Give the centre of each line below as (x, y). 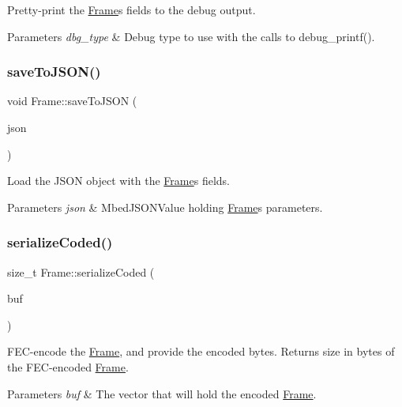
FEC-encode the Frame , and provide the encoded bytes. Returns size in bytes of (201, 351)
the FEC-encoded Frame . (68, 366)
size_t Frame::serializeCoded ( (81, 271)
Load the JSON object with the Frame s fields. (118, 181)
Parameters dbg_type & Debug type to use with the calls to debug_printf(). (191, 36)
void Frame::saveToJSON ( (72, 101)
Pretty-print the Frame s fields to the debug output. (131, 9)
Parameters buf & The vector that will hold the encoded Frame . (162, 393)
